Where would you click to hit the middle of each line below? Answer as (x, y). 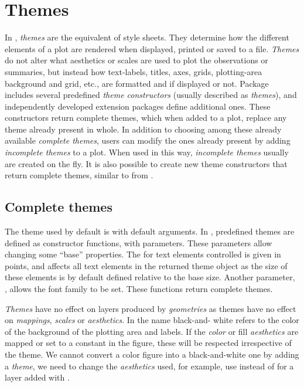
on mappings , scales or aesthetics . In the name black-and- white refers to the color (152, 320)
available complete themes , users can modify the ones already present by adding (148, 140)
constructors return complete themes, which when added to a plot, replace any (146, 118)
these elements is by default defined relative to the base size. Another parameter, (150, 277)
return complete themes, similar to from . (79, 175)
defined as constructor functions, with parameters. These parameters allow (139, 242)
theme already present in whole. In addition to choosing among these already (143, 129)
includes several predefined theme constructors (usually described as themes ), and (151, 95)
